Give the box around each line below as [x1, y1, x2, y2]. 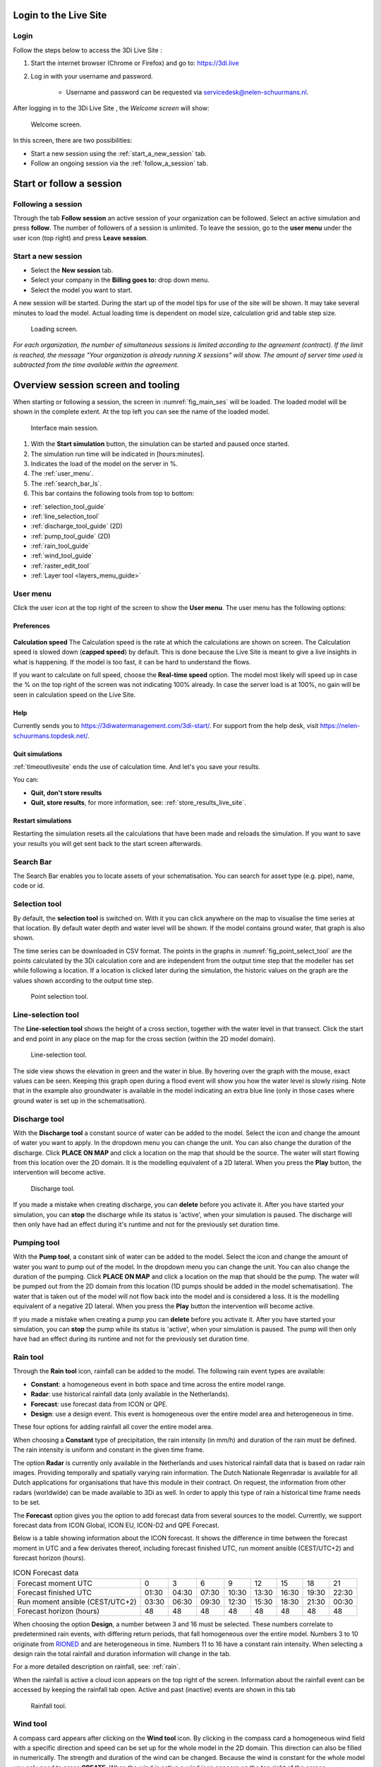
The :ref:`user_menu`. [30, 469, 94, 478]
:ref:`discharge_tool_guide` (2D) [30, 522, 123, 530]
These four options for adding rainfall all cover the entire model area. [13, 1423, 213, 1431]
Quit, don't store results [30, 788, 102, 797]
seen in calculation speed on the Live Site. [13, 690, 136, 699]
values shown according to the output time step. [13, 976, 154, 985]
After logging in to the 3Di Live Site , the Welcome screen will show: [13, 104, 210, 112]
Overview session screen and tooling [13, 379, 180, 391]
